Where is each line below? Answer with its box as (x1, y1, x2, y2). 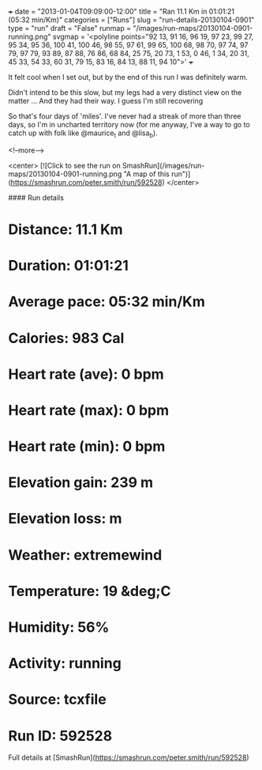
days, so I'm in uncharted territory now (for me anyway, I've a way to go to (8, 120, 250, 129)
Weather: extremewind (8, 545, 163, 564)
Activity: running (8, 655, 122, 673)
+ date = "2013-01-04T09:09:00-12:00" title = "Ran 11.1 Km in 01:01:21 (8, 7, 235, 16)
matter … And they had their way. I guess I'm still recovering (8, 96, 204, 105)
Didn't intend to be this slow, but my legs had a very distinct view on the (8, 88, 242, 97)
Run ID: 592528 (8, 727, 113, 745)
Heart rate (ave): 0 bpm (8, 365, 164, 383)
